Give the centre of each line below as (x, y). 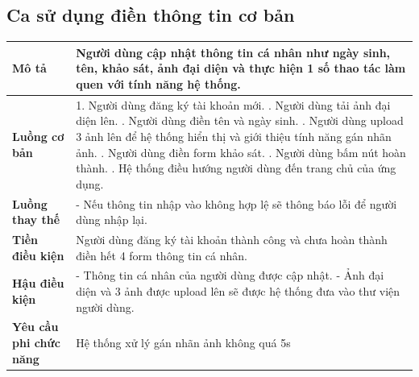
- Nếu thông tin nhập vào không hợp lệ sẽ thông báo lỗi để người (236, 203)
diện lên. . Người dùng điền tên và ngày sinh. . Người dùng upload (240, 120)
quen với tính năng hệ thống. (158, 83)
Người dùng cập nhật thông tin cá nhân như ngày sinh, (233, 52)
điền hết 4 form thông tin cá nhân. (162, 255)
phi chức (36, 343)
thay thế (36, 220)
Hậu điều (38, 283)
